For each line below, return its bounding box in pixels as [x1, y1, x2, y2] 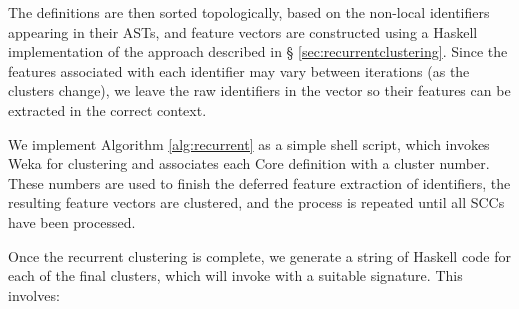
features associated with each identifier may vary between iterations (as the [8, 60, 470, 81]
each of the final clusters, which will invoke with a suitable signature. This [8, 265, 463, 286]
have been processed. [8, 211, 136, 232]
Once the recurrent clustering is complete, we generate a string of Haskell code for [8, 245, 511, 266]
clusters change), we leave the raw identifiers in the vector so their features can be [8, 80, 511, 101]
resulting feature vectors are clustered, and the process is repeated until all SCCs [8, 192, 505, 213]
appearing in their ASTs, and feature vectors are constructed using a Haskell [8, 21, 478, 42]
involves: [8, 284, 60, 305]
